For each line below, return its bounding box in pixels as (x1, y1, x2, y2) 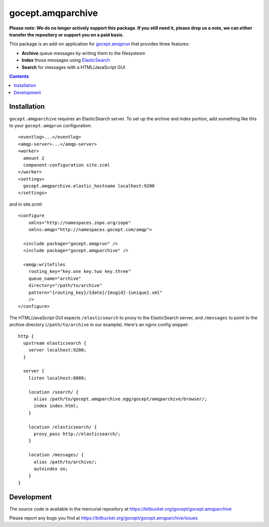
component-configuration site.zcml (23, 162, 111, 168)
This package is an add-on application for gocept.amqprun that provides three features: (9, 41, 190, 47)
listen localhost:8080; (28, 375, 87, 381)
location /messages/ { (28, 452, 84, 458)
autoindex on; (33, 466, 68, 472)
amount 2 (23, 155, 45, 161)
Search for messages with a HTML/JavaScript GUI (21, 64, 126, 70)
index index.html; (33, 403, 79, 409)
